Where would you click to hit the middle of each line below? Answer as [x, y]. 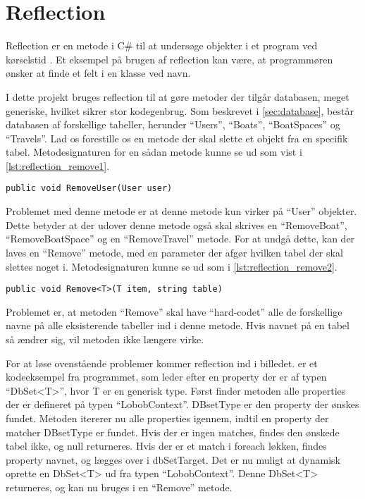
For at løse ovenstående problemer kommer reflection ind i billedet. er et [162, 363]
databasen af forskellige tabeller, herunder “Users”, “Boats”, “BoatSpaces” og [173, 124]
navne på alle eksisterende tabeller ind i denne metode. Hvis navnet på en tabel [178, 325]
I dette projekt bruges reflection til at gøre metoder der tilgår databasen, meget [178, 96]
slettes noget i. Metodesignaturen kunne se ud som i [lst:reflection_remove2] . [172, 266]
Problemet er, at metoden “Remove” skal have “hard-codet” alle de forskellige [174, 311]
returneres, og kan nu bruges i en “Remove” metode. [119, 487]
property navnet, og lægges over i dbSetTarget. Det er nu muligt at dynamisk [173, 459]
